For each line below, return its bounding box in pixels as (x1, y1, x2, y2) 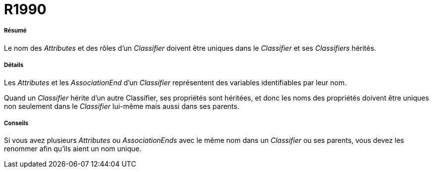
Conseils (4, 119, 29, 127)
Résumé (4, 27, 27, 34)
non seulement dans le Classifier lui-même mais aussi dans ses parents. (4, 102, 240, 110)
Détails (4, 62, 24, 69)
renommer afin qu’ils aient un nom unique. (4, 144, 142, 153)
